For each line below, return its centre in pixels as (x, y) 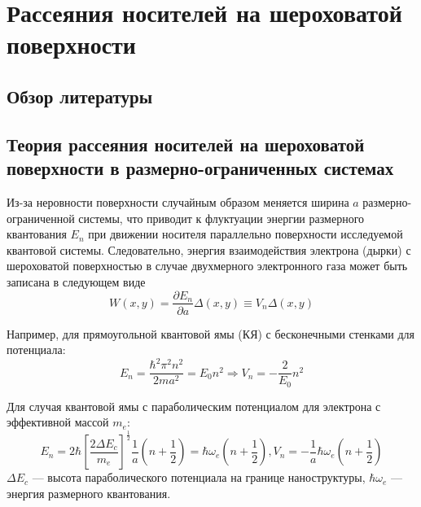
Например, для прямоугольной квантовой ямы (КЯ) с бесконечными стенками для (210, 333)
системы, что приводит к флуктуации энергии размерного (221, 218)
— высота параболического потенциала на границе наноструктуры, (199, 477)
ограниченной (41, 218)
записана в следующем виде (76, 281)
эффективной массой (58, 422)
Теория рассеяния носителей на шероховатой (186, 144)
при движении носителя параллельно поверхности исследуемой (246, 234)
